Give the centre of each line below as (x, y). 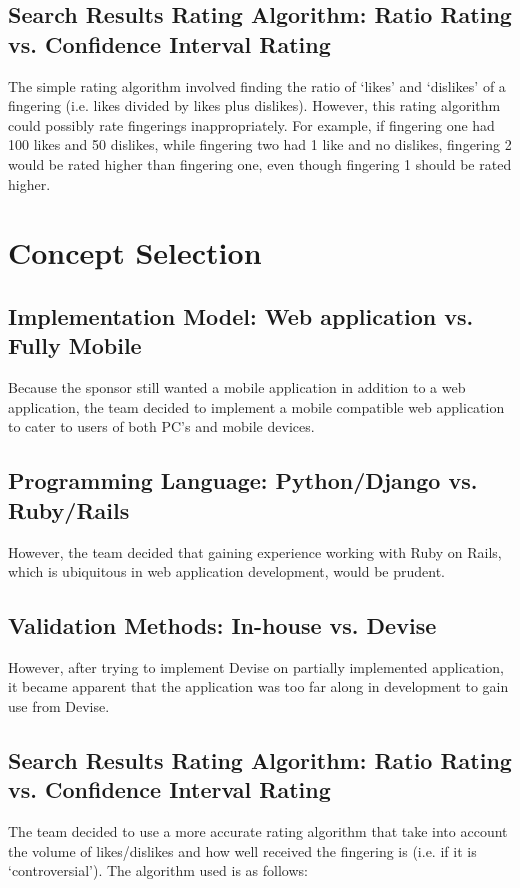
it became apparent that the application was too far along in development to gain (258, 686)
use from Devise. (59, 706)
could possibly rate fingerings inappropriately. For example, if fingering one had (251, 124)
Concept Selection (135, 252)
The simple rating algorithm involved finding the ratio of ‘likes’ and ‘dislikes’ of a (257, 85)
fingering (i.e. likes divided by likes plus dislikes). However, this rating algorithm (254, 105)
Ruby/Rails (69, 509)
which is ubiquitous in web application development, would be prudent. (226, 571)
